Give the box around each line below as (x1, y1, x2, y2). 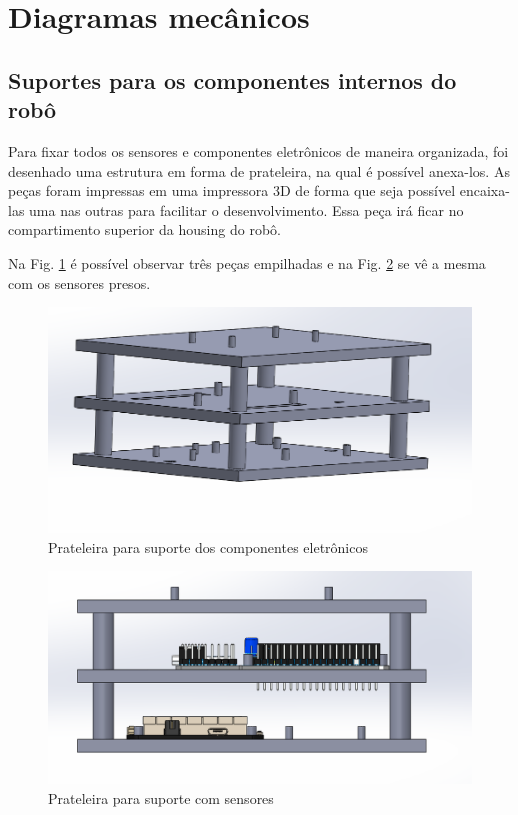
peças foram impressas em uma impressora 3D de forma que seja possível (8, 180, 456, 201)
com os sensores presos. (8, 272, 151, 293)
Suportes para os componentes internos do (8, 64, 457, 95)
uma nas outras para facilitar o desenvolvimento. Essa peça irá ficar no (29, 199, 464, 220)
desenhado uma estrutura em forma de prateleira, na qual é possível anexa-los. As (8, 160, 510, 181)
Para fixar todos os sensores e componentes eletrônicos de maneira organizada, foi (8, 140, 509, 161)
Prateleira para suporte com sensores (48, 787, 274, 808)
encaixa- (459, 180, 510, 201)
